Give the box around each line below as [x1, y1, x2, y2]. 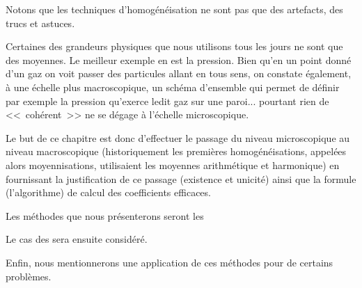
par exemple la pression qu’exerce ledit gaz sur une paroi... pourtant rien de [6, 93, 329, 108]
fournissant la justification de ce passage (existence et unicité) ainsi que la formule [6, 171, 356, 186]
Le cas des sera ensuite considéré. [6, 232, 148, 246]
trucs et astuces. [6, 15, 75, 30]
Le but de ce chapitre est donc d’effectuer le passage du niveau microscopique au [6, 130, 350, 145]
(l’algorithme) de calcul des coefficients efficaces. [6, 185, 211, 200]
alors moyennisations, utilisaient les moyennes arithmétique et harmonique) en [6, 157, 340, 172]
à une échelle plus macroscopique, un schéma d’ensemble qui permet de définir [6, 79, 340, 94]
